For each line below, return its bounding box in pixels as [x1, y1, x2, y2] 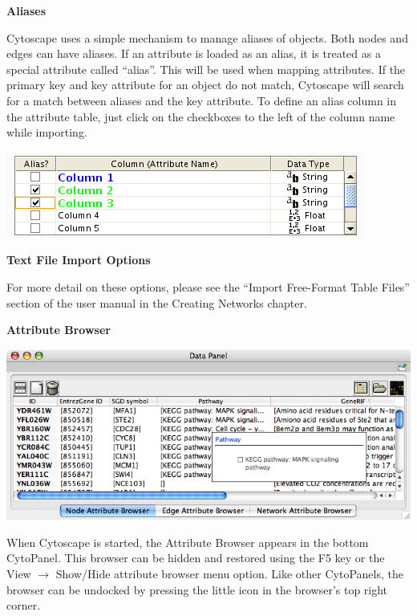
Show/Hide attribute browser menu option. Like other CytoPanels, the [55, 565, 403, 582]
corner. [6, 597, 41, 614]
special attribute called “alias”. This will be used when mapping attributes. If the [6, 60, 406, 77]
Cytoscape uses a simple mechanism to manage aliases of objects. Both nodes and [6, 29, 408, 46]
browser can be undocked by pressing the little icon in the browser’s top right [6, 581, 388, 598]
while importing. [6, 124, 87, 141]
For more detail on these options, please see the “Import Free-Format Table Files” [6, 278, 410, 295]
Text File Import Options [6, 251, 151, 268]
